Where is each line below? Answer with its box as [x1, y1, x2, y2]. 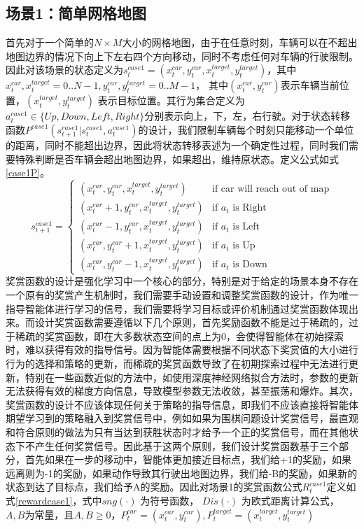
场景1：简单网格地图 [6, 2, 147, 24]
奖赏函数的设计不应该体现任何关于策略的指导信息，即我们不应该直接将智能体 [6, 397, 358, 411]
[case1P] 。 [6, 165, 50, 180]
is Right [232, 203, 267, 213]
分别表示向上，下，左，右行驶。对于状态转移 [144, 108, 351, 123]
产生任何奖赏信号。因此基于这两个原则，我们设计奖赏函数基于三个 [34, 438, 339, 453]
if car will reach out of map [212, 184, 330, 195]
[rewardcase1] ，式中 [15, 493, 102, 507]
